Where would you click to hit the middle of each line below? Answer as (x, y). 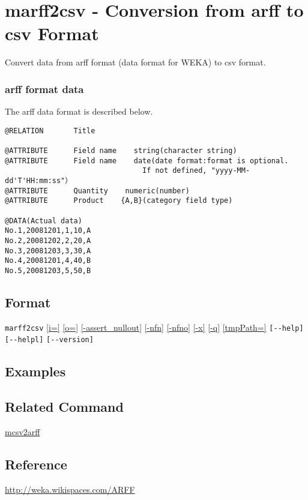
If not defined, (175, 171)
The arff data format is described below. (79, 111)
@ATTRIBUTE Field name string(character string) (121, 151)
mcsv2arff (23, 432)
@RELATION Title (50, 131)
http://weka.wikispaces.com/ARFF (70, 489)
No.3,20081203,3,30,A (48, 251)
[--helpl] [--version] (49, 340)
